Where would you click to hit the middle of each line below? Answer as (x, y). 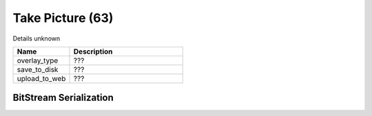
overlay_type (38, 60)
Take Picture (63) (63, 18)
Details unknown (37, 38)
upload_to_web (41, 78)
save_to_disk (38, 69)
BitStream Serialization (63, 98)
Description (93, 51)
